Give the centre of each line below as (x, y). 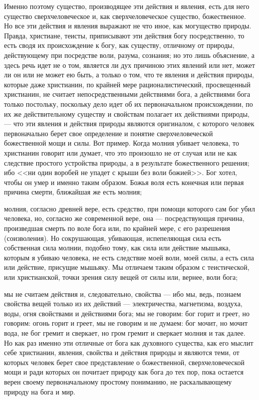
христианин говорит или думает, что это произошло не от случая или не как (121, 152)
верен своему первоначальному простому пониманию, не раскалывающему (118, 381)
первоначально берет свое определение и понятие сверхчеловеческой (109, 133)
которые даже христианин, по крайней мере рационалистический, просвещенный (128, 84)
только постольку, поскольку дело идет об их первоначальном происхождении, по (129, 103)
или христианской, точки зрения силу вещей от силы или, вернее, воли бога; (121, 277)
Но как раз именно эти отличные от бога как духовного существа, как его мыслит (129, 342)
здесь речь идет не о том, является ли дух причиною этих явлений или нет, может (129, 65)
